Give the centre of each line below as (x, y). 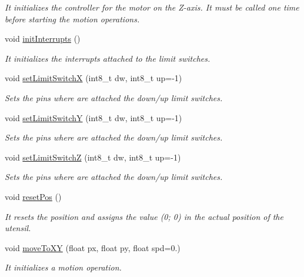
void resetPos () (33, 196)
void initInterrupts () (43, 39)
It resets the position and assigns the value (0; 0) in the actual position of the (144, 216)
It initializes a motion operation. (63, 267)
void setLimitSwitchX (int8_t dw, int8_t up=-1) (93, 78)
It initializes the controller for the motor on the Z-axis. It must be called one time (152, 7)
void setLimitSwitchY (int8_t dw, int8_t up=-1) (93, 117)
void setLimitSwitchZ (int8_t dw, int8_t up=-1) (93, 157)
